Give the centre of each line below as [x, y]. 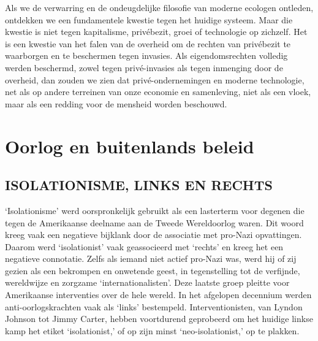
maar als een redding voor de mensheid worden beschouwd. [116, 103]
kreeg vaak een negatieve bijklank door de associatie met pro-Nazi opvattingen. [153, 235]
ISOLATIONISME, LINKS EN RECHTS [139, 185]
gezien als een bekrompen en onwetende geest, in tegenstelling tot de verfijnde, [153, 270]
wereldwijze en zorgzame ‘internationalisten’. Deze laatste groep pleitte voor [147, 282]
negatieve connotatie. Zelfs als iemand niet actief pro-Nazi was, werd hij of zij [151, 259]
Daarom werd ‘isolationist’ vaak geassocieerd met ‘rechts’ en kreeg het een [144, 246]
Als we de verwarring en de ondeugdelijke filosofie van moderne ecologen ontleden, [159, 7]
